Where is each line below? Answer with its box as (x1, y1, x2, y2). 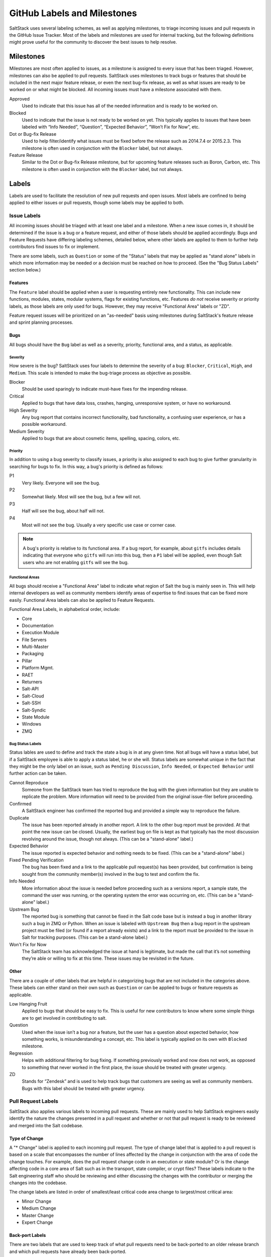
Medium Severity (9, 428, 45, 434)
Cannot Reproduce (9, 779, 49, 785)
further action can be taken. (9, 770, 67, 776)
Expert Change (22, 1219, 53, 1225)
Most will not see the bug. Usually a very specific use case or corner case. (22, 522, 177, 528)
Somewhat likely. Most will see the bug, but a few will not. (22, 494, 142, 500)
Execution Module (22, 630, 60, 636)
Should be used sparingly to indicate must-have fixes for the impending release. (22, 386, 188, 392)
